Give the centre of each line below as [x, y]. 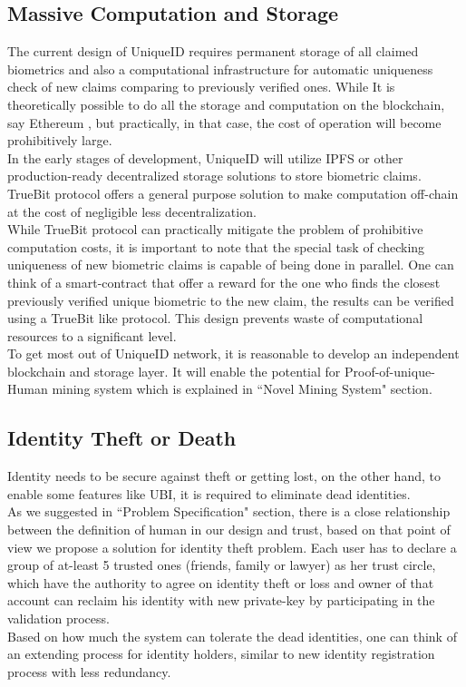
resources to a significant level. [92, 335]
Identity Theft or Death [122, 438]
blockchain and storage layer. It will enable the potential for [174, 371]
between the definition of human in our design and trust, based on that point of [229, 530]
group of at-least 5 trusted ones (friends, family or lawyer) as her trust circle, [222, 565]
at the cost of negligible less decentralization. [132, 211]
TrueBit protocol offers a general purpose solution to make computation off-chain [233, 193]
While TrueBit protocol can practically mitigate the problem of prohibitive [215, 229]
